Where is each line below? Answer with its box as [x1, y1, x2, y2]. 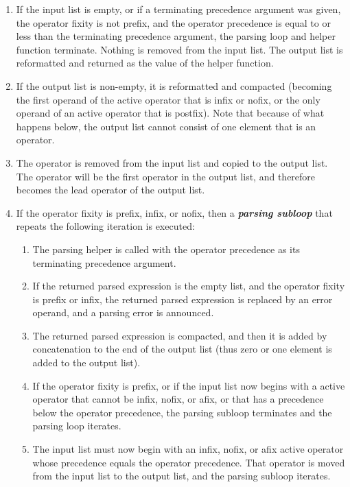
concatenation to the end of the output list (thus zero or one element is [32, 342, 332, 356]
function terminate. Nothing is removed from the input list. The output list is [16, 42, 343, 56]
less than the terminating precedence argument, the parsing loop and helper [16, 29, 336, 43]
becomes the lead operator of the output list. [16, 182, 205, 197]
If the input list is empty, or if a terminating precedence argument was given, [16, 2, 341, 16]
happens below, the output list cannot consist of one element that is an [16, 119, 316, 133]
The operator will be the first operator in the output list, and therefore [16, 169, 316, 183]
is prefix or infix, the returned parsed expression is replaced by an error [32, 292, 333, 306]
